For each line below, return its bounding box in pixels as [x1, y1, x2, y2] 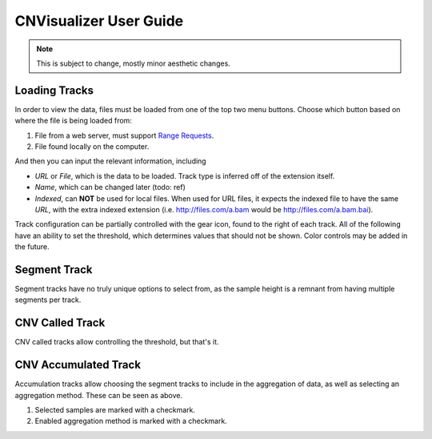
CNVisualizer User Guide [14, 12, 184, 30]
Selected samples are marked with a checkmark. [34, 405, 196, 415]
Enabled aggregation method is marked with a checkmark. [34, 417, 227, 426]
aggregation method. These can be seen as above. [14, 390, 183, 400]
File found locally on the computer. [34, 142, 150, 151]
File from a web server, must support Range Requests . [34, 131, 214, 140]
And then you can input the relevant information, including [14, 156, 207, 166]
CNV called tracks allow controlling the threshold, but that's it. [14, 337, 219, 347]
